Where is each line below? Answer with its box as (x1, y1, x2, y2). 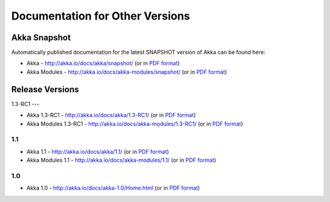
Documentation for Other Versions (11, 9, 191, 23)
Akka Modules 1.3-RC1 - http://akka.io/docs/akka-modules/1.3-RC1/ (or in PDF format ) (26, 120, 244, 128)
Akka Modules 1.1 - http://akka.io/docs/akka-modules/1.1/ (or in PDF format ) (26, 156, 216, 164)
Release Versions (11, 84, 79, 95)
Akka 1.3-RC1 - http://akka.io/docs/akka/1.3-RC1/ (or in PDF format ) (26, 112, 196, 119)
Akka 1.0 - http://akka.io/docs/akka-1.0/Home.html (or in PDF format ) (26, 184, 200, 192)
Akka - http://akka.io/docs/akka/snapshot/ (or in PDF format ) (26, 60, 180, 67)
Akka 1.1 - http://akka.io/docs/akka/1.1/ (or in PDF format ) (26, 148, 169, 155)
